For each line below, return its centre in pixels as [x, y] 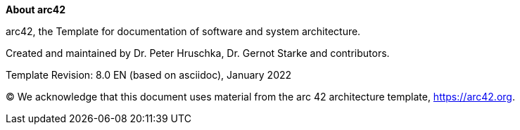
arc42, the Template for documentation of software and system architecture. [183, 31]
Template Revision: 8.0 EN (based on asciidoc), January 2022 [149, 75]
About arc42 [36, 9]
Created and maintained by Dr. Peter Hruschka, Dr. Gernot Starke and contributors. [198, 53]
